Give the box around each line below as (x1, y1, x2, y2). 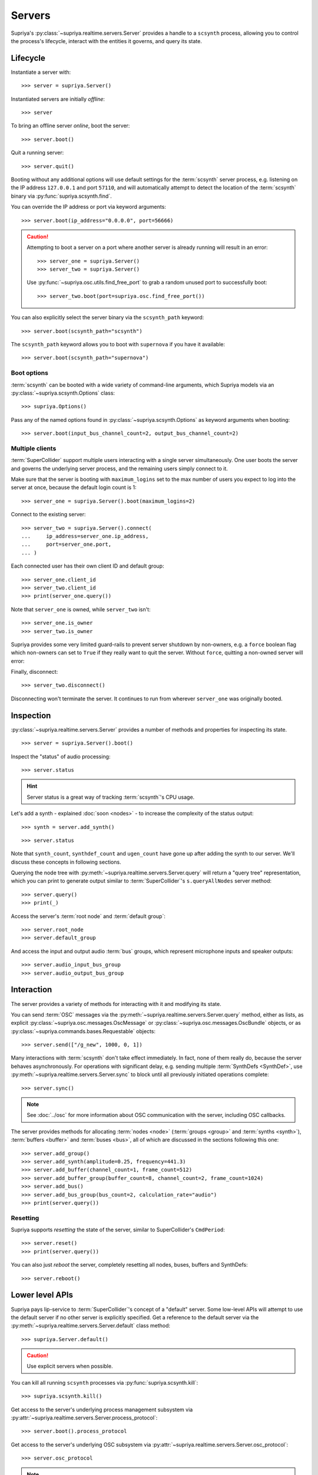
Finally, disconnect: (11, 668, 58, 676)
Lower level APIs (11, 1290, 74, 1300)
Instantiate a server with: (11, 68, 71, 76)
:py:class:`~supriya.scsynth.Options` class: (11, 389, 115, 396)
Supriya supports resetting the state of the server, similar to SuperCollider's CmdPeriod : (11, 1226, 225, 1233)
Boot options (11, 369, 48, 377)
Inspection (11, 710, 51, 720)
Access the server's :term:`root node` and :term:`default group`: (11, 912, 166, 920)
